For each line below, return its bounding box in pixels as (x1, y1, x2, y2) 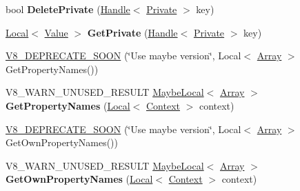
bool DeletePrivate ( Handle (6, 2, 130, 16)
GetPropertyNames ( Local (6, 98, 130, 112)
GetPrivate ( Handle (87, 25, 178, 39)
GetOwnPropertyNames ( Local (6, 172, 153, 186)
